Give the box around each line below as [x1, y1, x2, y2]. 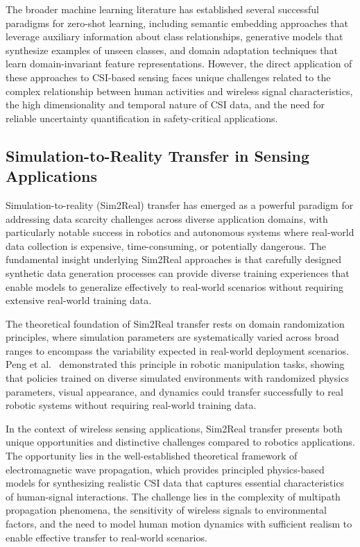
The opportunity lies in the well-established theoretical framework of [6, 448, 298, 463]
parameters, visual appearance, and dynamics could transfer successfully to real [6, 384, 343, 398]
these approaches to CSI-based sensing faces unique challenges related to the [6, 69, 331, 84]
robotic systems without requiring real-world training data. [6, 398, 257, 412]
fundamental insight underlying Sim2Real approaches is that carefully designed [6, 252, 342, 267]
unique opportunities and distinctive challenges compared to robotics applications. [6, 435, 355, 449]
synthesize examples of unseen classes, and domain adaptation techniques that [6, 42, 338, 57]
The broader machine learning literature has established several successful [6, 2, 319, 16]
